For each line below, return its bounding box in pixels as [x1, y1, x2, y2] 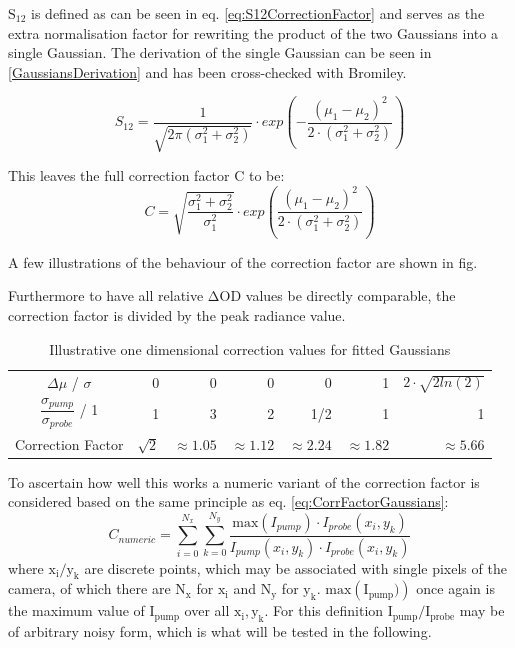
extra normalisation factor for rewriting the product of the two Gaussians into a [8, 22, 498, 43]
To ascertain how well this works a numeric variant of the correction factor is [8, 471, 480, 492]
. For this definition [264, 600, 384, 621]
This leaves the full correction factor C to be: [8, 165, 285, 186]
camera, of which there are [8, 578, 171, 599]
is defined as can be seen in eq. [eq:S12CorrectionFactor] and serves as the [31, 3, 485, 23]
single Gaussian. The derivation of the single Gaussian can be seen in [8, 42, 432, 63]
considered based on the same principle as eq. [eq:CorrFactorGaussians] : [8, 491, 449, 512]
